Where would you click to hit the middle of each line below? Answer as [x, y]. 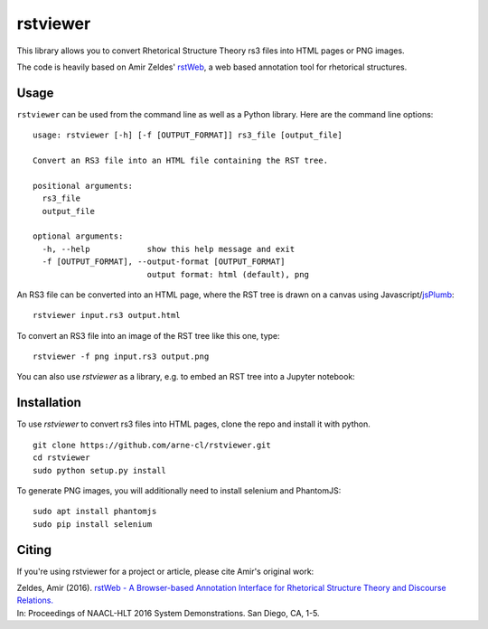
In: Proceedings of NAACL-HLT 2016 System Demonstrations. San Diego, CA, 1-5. [168, 613]
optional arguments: [78, 236]
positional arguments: [83, 186]
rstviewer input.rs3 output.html [107, 315]
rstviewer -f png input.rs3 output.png [121, 357]
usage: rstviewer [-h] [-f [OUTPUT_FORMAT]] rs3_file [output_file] [188, 135]
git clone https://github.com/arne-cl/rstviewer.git [152, 445]
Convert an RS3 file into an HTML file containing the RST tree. [181, 161]
